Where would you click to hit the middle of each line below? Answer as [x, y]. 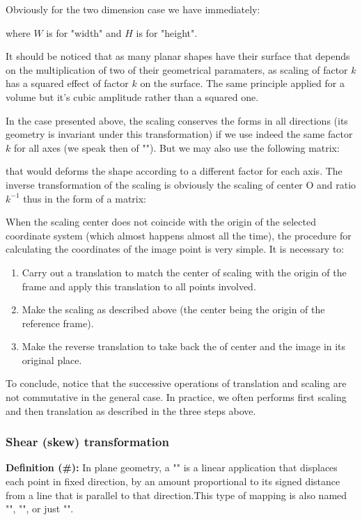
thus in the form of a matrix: [85, 198]
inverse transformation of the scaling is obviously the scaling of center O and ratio [181, 184]
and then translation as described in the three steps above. [131, 410]
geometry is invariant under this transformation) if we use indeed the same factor [179, 134]
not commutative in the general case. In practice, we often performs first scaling [176, 397]
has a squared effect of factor [67, 83]
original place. [52, 360]
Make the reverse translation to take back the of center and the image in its [184, 346]
